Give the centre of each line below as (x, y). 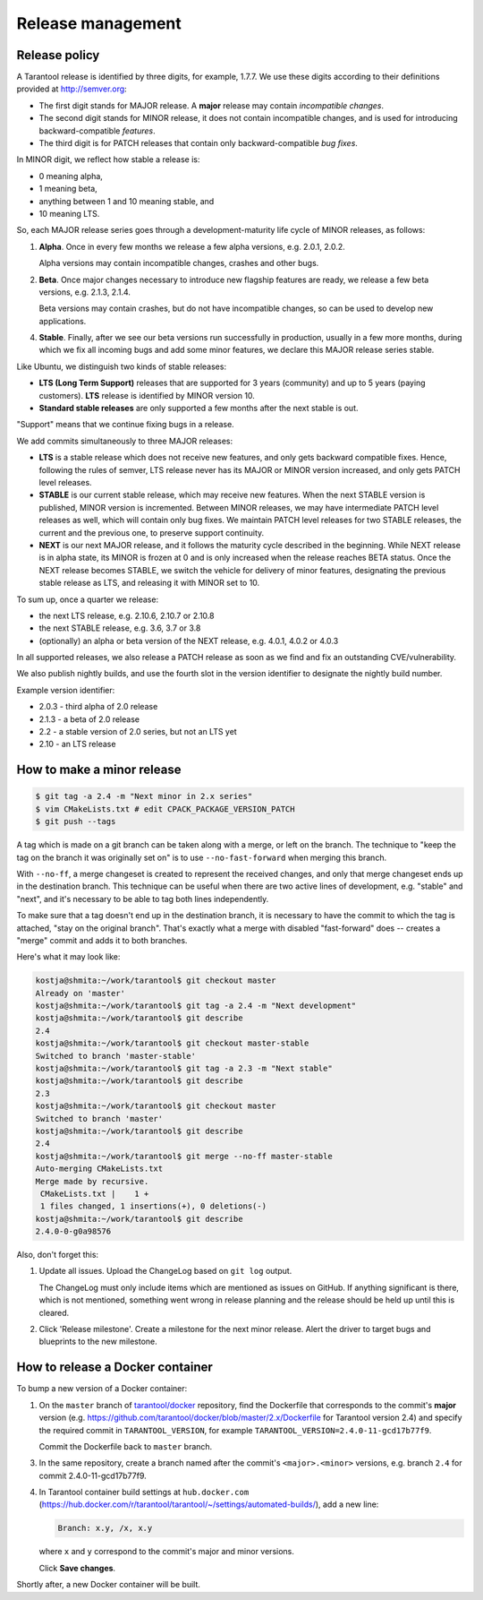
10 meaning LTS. (69, 213)
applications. (63, 321)
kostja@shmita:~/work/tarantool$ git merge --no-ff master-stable (184, 1156)
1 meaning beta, (68, 189)
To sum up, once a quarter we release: (88, 599)
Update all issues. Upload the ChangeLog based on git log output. (165, 1271)
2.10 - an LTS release (77, 744)
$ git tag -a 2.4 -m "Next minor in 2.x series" (144, 796)
